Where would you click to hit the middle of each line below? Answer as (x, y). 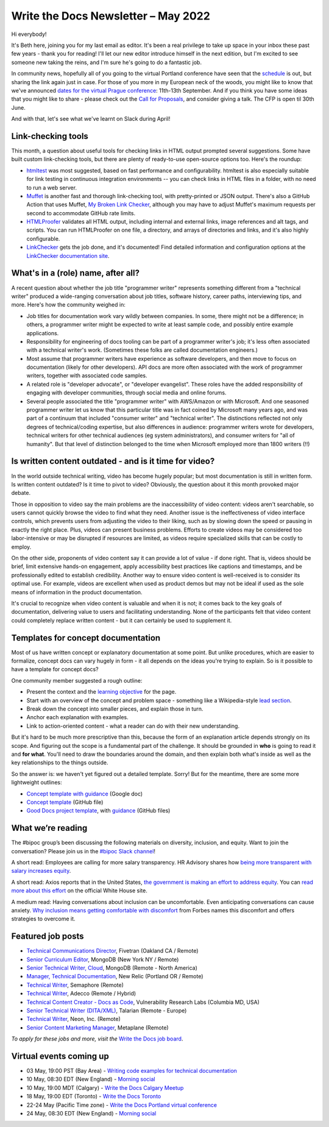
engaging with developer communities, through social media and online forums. (126, 393)
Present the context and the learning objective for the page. (101, 692)
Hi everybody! (29, 34)
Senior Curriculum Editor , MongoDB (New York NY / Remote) (103, 959)
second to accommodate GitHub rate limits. (81, 213)
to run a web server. (52, 187)
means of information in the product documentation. (77, 592)
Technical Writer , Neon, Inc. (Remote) (74, 1019)
